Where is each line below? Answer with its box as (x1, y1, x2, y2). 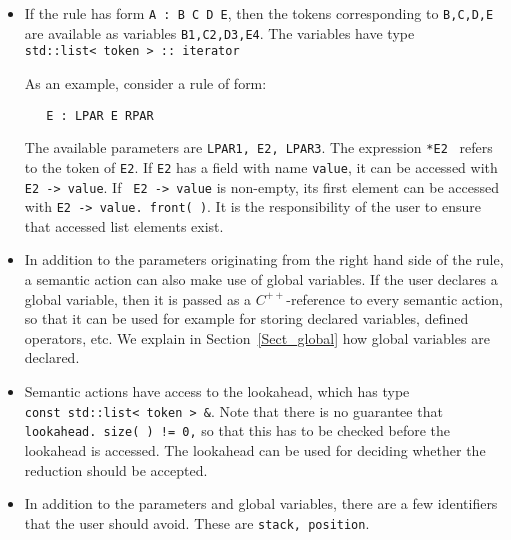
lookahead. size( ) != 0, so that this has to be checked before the (24, 420, 451, 441)
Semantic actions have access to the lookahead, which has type (24, 381, 410, 401)
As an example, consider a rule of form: (24, 72, 267, 93)
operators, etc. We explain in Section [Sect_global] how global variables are (24, 327, 490, 348)
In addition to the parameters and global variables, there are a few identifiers (24, 493, 498, 514)
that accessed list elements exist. (24, 215, 224, 236)
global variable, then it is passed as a (24, 288, 252, 309)
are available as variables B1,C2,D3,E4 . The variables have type (24, 22, 415, 43)
